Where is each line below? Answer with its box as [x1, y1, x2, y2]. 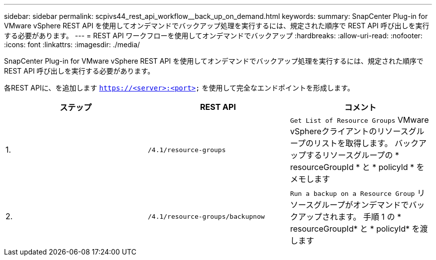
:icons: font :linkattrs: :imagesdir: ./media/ [4, 40, 140, 49]
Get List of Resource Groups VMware [290, 115, 429, 125]
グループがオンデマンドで [314, 200, 409, 210]
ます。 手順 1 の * [337, 212, 401, 222]
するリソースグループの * [306, 150, 399, 160]
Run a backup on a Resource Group [290, 190, 415, 197]
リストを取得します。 [314, 138, 393, 148]
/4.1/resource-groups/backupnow [147, 212, 265, 220]
